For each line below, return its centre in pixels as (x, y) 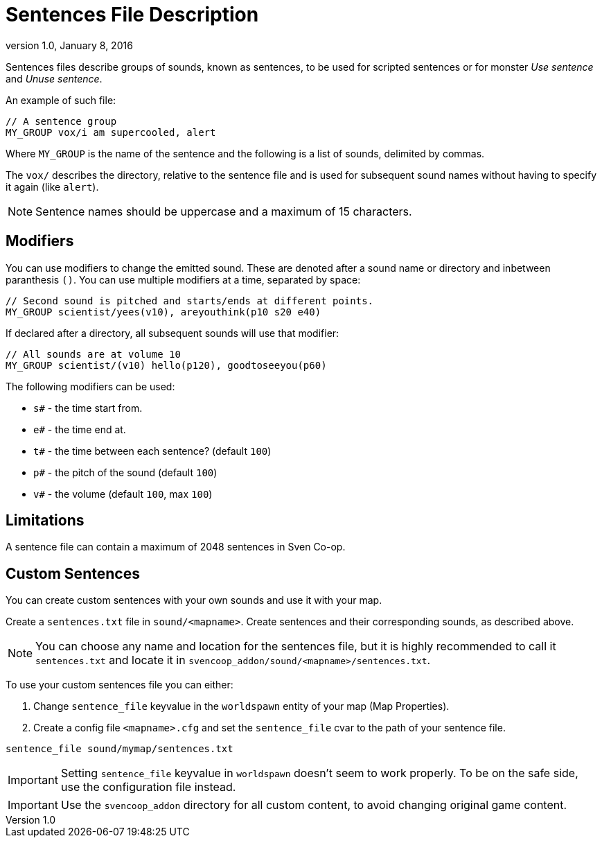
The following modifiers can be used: (90, 386)
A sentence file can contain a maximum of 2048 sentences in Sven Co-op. (176, 547)
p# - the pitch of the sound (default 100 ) (125, 472)
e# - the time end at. (80, 429)
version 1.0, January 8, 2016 (69, 45)
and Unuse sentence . (54, 78)
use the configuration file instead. (148, 787)
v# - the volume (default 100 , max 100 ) (123, 494)
